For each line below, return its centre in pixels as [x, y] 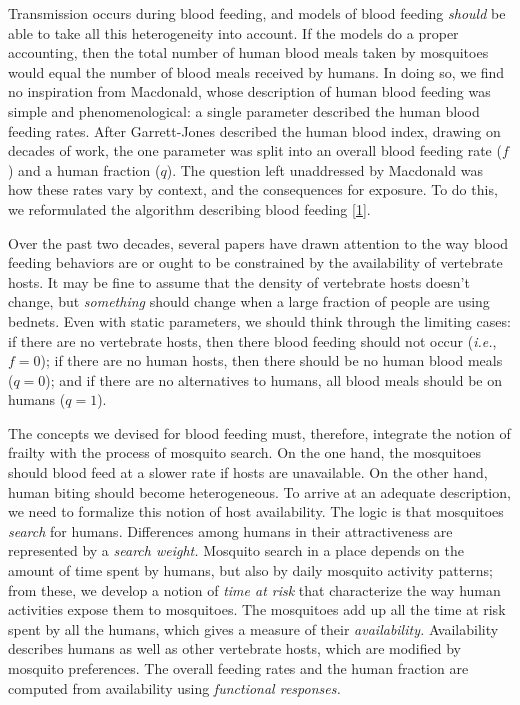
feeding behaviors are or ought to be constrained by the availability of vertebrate [255, 262]
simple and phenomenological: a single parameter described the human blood [244, 110]
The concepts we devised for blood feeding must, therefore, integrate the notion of [259, 432]
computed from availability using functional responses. [174, 687]
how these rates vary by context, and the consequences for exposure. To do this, [253, 189]
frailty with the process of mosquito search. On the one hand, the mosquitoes [245, 452]
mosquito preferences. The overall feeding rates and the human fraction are [238, 668]
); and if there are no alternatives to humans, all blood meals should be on [273, 379]
